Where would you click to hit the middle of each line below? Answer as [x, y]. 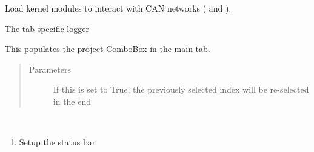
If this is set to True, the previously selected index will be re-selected [181, 89]
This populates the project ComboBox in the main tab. [108, 49]
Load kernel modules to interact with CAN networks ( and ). [118, 8]
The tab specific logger [47, 28]
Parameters [50, 69]
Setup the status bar [57, 142]
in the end [72, 101]
